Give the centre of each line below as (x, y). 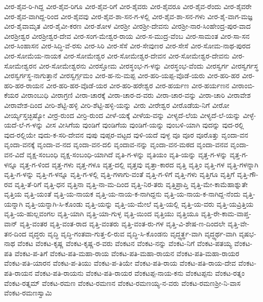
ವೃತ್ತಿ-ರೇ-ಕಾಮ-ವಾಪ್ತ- (226, 214)
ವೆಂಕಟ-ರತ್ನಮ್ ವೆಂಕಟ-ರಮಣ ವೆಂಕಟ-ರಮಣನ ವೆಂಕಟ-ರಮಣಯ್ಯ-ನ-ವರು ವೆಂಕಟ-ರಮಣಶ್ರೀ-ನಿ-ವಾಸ (122, 283)
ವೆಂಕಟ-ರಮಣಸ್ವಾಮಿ (28, 293)
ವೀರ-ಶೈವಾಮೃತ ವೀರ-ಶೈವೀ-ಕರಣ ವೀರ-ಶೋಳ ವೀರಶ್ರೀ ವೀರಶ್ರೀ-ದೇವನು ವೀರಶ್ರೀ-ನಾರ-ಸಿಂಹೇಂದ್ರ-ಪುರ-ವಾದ (127, 26)
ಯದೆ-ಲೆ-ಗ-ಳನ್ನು (24, 125)
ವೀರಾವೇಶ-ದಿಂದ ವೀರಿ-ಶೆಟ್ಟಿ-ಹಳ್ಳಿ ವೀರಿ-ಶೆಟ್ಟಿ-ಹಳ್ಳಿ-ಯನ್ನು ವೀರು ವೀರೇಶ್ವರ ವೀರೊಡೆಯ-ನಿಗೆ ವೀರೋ (117, 105)
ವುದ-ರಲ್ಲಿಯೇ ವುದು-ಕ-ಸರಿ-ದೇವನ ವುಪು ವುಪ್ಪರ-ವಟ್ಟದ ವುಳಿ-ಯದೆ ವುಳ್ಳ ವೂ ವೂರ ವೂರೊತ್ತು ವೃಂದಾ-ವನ (126, 134)
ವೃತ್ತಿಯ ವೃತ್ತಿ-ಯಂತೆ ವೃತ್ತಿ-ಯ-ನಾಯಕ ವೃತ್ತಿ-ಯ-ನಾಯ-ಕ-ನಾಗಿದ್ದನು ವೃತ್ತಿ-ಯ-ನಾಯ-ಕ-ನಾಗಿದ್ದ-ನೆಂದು (122, 194)
